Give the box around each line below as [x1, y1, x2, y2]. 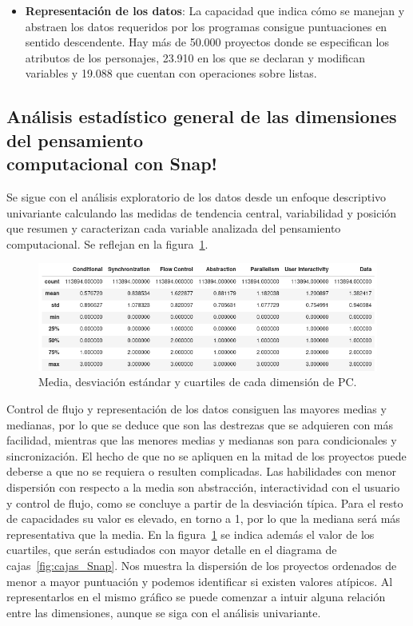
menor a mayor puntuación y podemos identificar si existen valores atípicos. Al [6, 572, 393, 589]
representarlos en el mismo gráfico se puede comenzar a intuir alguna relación [6, 588, 386, 605]
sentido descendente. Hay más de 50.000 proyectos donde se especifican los [25, 34, 389, 50]
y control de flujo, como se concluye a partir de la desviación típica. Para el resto [6, 494, 403, 511]
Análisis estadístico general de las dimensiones [6, 104, 397, 129]
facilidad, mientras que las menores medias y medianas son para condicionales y [6, 432, 397, 449]
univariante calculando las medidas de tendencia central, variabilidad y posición [6, 204, 397, 221]
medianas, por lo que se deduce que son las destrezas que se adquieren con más [6, 416, 394, 433]
